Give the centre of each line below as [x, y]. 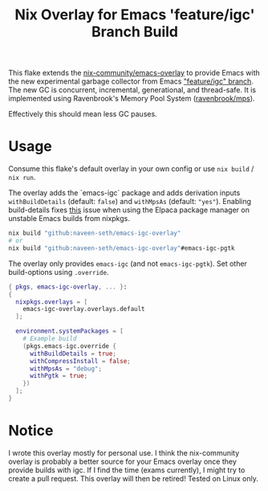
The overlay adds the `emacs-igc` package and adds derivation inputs [124, 193]
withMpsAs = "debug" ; [66, 368]
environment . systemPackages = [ [70, 331]
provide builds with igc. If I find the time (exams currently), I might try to [127, 470]
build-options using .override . [59, 272]
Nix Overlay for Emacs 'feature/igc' [135, 15]
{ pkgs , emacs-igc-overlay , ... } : [68, 287]
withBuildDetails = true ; [73, 354]
